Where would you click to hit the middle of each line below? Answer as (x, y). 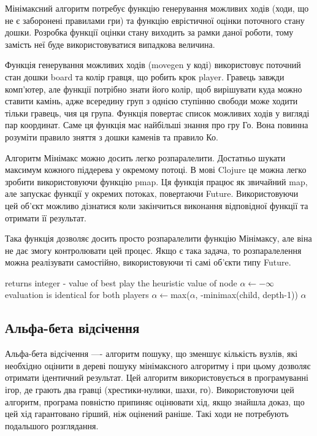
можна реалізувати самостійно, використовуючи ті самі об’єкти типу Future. (148, 262)
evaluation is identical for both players (77, 295)
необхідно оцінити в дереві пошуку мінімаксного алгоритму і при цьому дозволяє (158, 365)
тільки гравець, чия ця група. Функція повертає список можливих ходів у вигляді (157, 113)
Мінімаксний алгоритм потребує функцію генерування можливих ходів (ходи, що (157, 8)
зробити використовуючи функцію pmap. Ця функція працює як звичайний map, (156, 181)
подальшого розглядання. (52, 425)
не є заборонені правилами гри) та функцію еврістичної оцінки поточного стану (155, 20)
